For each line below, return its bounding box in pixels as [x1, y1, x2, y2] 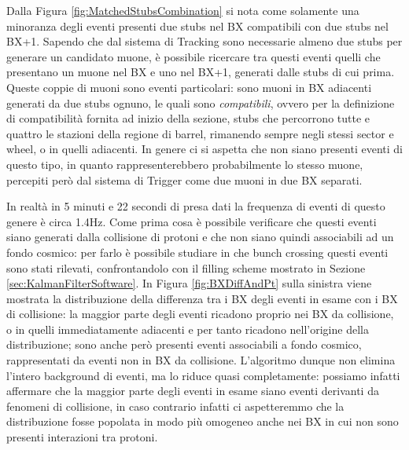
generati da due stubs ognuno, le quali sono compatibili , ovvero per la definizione [6, 94, 395, 111]
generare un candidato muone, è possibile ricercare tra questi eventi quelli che [6, 48, 381, 64]
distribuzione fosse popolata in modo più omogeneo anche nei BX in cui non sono [6, 413, 399, 430]
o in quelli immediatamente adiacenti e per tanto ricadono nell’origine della [6, 320, 369, 337]
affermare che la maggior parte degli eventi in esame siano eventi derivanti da [6, 382, 379, 399]
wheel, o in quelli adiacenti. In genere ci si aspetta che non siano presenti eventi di [6, 141, 403, 157]
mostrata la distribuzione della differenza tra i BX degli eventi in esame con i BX [6, 290, 398, 306]
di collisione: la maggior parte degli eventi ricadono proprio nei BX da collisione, [6, 305, 394, 322]
